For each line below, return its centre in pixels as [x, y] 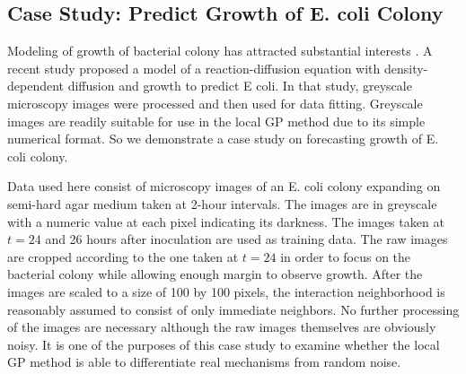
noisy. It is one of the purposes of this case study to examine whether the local [224, 344]
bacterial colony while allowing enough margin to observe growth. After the [215, 274]
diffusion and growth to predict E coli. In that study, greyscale [240, 86]
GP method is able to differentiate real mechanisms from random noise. [204, 362]
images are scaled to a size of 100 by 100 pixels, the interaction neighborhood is [226, 291]
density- [406, 68]
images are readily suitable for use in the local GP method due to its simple [216, 121]
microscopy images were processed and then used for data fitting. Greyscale [215, 103]
